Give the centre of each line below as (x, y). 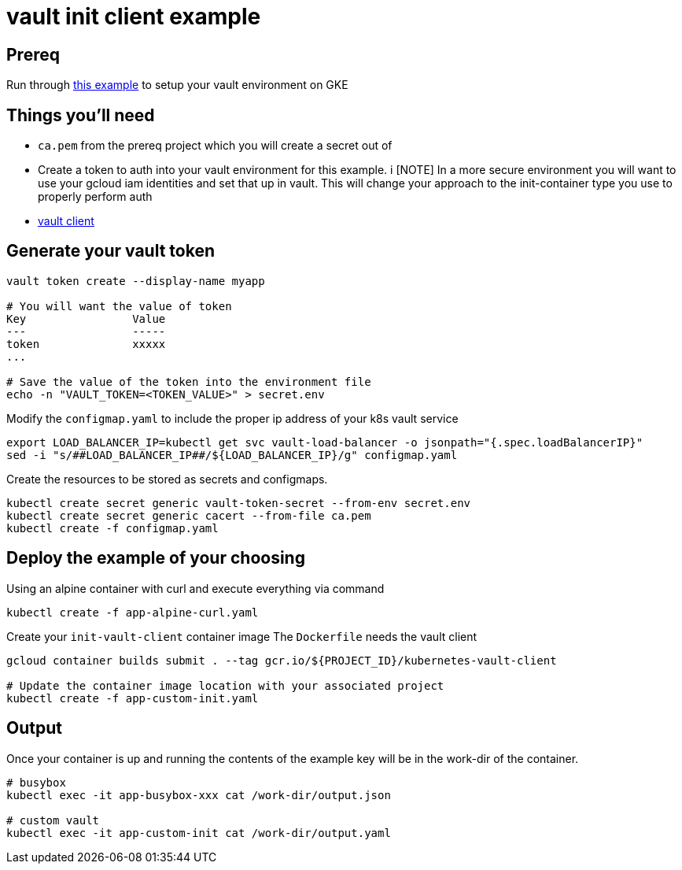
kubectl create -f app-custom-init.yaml (133, 698)
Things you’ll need (81, 115)
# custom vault (53, 820)
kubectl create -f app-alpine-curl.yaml (133, 612)
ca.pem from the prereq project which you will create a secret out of (215, 146)
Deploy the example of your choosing (156, 558)
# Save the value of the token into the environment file (189, 381)
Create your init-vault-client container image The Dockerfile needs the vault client (242, 636)
